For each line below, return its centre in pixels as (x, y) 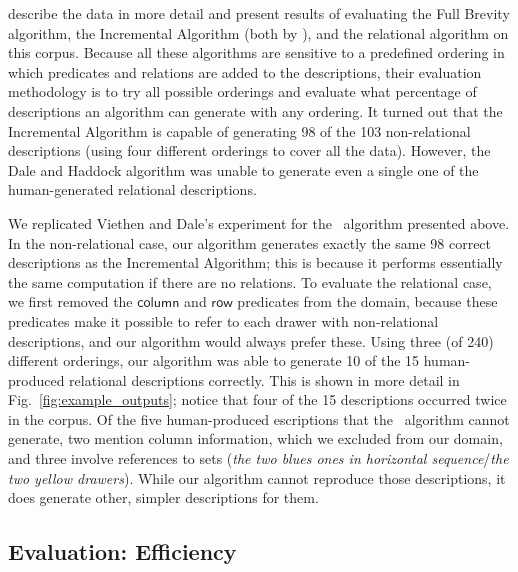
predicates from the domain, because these (367, 301)
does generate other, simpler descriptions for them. (163, 497)
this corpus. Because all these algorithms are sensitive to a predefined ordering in (256, 52)
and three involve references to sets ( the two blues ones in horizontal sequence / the (258, 458)
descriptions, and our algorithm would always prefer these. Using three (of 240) (251, 340)
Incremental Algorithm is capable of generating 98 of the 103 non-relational (239, 130)
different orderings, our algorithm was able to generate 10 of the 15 (214, 360)
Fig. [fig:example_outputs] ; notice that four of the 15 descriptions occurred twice (257, 399)
